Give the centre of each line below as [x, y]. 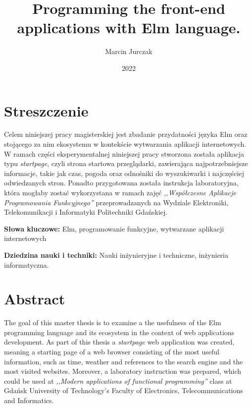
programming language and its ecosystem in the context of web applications [119, 332]
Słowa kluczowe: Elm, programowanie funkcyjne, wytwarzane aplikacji [114, 228]
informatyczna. [26, 264]
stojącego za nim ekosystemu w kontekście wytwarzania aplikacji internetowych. [125, 144]
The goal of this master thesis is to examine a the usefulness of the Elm [113, 322]
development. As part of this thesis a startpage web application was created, [119, 342]
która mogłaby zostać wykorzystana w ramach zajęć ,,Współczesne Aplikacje [120, 192]
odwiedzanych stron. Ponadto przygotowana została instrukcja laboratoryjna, [121, 183]
